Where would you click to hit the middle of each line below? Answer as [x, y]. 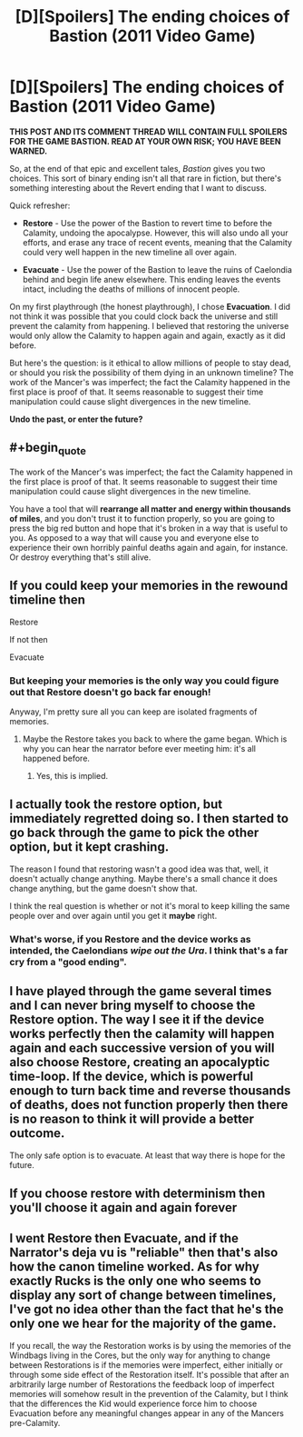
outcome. [37, 1133]
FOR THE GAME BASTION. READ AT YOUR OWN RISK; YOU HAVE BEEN [145, 141]
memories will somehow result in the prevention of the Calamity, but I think [149, 1393]
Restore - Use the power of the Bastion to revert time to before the [147, 223]
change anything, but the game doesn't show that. [103, 888]
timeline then [48, 600]
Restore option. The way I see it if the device [137, 1020]
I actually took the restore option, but [116, 805]
